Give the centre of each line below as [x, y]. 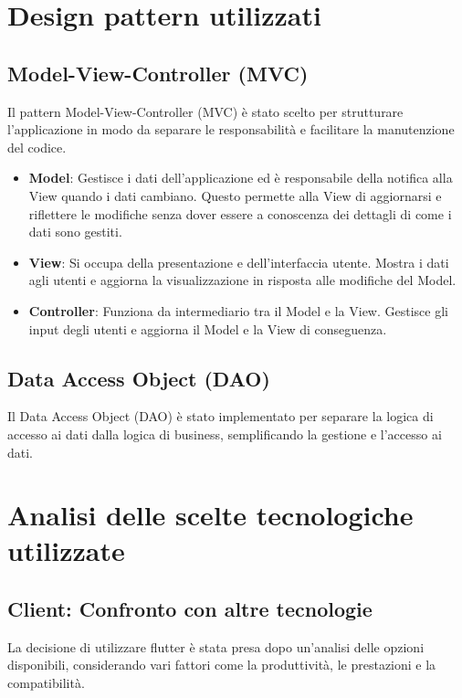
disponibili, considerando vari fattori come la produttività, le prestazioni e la [222, 665]
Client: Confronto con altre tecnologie [190, 609]
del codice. [37, 147]
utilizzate [66, 550]
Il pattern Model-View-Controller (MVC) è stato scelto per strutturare [205, 111]
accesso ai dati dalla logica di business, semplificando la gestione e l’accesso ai [225, 434]
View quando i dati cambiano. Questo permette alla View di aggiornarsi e [235, 195]
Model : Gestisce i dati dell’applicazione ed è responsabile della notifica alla [241, 178]
